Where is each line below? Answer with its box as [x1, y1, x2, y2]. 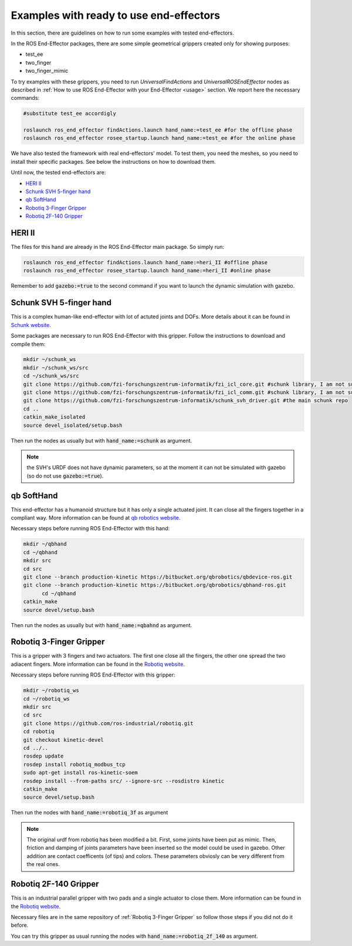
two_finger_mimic [25, 68, 69, 75]
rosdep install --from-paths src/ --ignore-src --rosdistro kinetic [23, 777, 225, 784]
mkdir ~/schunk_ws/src [23, 364, 89, 371]
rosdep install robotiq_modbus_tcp [23, 761, 126, 767]
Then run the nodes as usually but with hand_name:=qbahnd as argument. [11, 621, 192, 628]
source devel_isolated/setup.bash [23, 422, 123, 429]
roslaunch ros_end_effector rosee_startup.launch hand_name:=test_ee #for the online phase [23, 135, 296, 142]
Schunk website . [11, 321, 51, 328]
